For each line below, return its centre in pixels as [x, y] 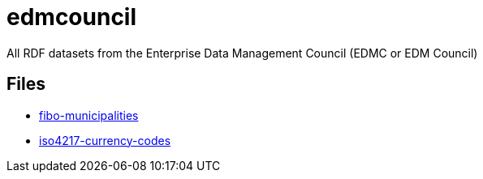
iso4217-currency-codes [105, 140]
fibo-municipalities [89, 115]
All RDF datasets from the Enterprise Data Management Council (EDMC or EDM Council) [242, 53]
